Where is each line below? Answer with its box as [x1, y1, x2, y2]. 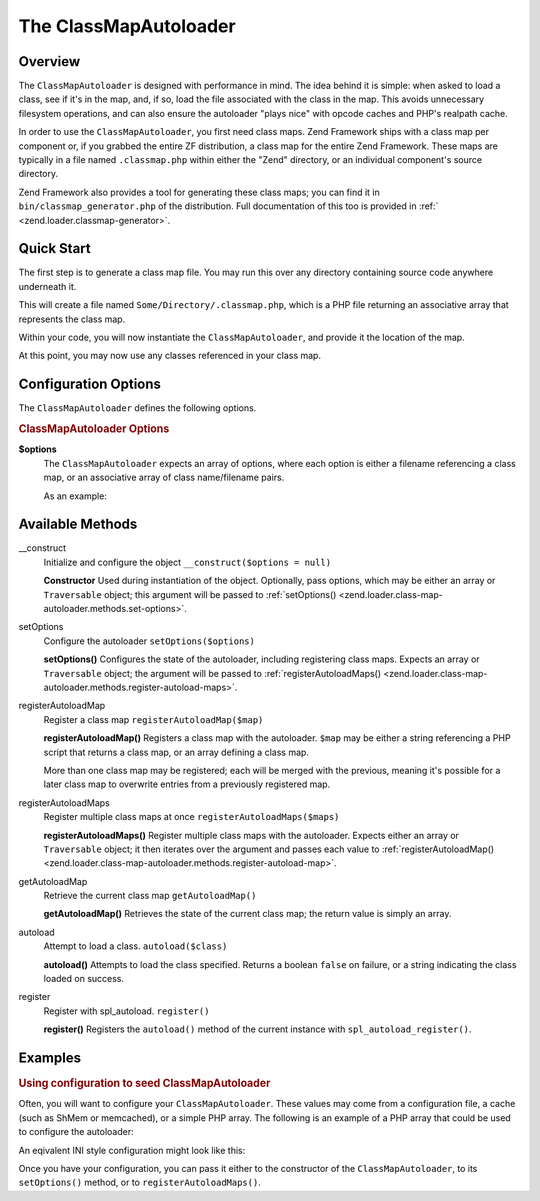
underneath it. [18, 280, 77, 292]
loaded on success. [43, 973, 125, 985]
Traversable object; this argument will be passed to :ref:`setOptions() [43, 588, 337, 600]
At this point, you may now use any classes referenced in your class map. [18, 350, 322, 362]
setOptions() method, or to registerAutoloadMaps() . [18, 1176, 262, 1189]
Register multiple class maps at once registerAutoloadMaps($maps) [43, 811, 340, 823]
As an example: [43, 490, 107, 502]
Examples [18, 1050, 82, 1066]
